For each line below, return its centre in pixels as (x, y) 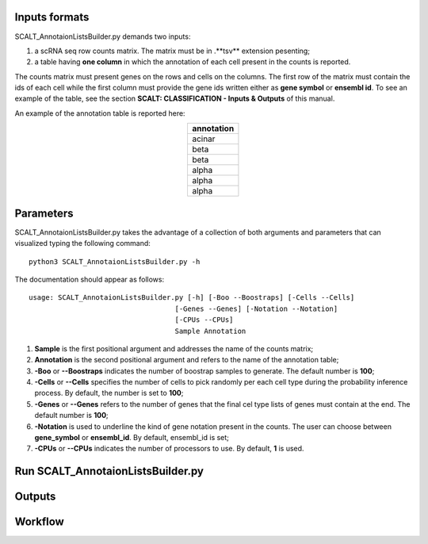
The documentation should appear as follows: (90, 279)
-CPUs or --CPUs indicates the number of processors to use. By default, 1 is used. (169, 449)
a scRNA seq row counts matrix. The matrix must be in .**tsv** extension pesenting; (172, 51)
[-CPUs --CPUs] (204, 320)
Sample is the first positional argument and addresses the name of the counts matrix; (174, 348)
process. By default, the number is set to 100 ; (109, 393)
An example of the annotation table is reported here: (100, 113)
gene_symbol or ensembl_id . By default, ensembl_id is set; (132, 438)
